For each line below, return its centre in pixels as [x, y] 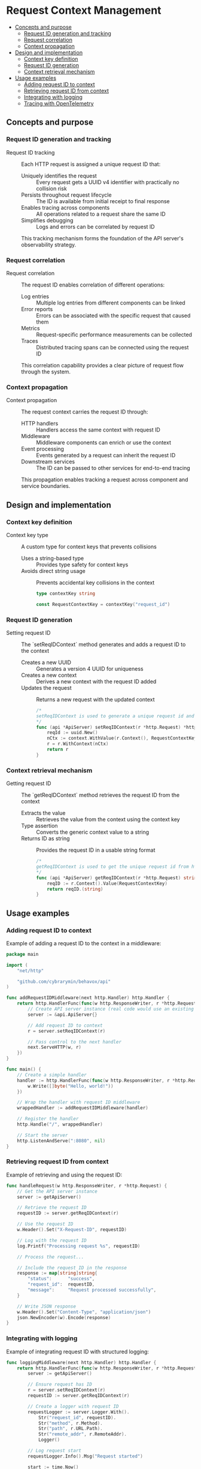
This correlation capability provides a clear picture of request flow [103, 365]
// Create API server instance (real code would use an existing [111, 1009]
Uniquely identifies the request [59, 176]
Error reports [37, 309]
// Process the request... [51, 1257]
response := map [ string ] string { [57, 1273]
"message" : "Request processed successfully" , [92, 1290]
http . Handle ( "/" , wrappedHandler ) [60, 1124]
